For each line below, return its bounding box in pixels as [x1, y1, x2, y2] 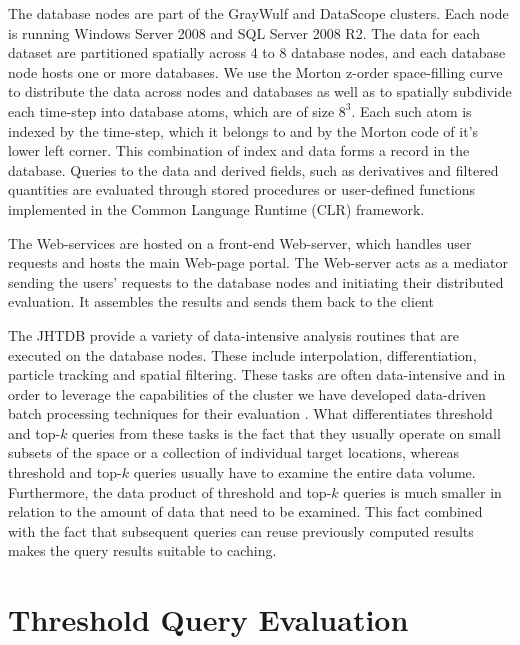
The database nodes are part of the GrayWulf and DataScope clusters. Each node [8, 3, 509, 23]
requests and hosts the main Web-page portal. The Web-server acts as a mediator [8, 252, 509, 273]
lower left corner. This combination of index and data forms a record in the [8, 140, 470, 161]
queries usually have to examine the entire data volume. [133, 462, 476, 483]
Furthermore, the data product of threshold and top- [8, 481, 332, 502]
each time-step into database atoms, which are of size [8, 100, 335, 121]
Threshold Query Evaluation [8, 599, 409, 640]
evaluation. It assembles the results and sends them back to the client [8, 291, 434, 312]
